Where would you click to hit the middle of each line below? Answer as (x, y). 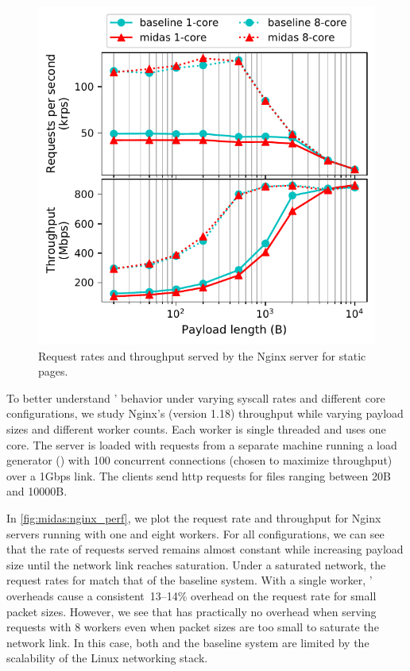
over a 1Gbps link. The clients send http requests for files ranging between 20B (199, 475)
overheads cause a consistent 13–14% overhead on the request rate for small (191, 595)
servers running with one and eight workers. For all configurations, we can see (195, 533)
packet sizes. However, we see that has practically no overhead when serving (191, 611)
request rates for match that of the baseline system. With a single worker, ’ (190, 580)
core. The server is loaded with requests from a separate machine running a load (202, 444)
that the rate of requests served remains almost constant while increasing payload (205, 549)
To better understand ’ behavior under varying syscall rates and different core (196, 397)
